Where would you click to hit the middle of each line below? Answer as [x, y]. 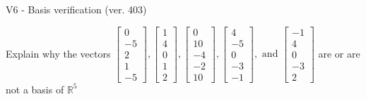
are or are [339, 53]
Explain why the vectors [58, 53]
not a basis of [35, 89]
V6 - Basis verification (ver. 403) [76, 9]
